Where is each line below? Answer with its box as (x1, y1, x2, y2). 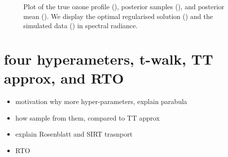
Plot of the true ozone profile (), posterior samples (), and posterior (23, 1, 225, 11)
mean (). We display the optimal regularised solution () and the (23, 11, 213, 21)
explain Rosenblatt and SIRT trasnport (15, 129, 133, 139)
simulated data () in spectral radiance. (23, 20, 138, 31)
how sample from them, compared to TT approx (15, 112, 160, 122)
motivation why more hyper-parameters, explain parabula (15, 96, 187, 106)
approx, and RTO (4, 68, 124, 88)
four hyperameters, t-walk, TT (4, 49, 213, 69)
